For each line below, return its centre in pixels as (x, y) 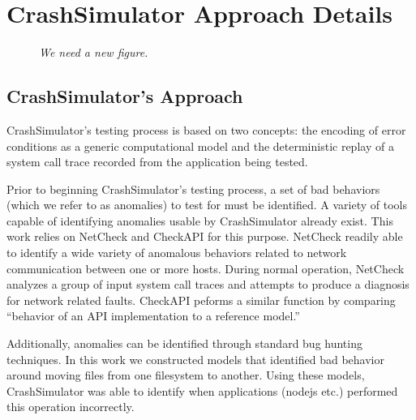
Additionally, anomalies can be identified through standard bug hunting (184, 343)
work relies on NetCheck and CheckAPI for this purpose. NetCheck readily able (205, 236)
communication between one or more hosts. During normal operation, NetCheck (206, 268)
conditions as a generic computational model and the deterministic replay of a (200, 146)
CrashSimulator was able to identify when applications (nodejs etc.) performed (202, 390)
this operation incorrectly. (71, 407)
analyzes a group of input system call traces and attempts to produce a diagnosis (208, 284)
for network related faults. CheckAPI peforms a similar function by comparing (201, 300)
